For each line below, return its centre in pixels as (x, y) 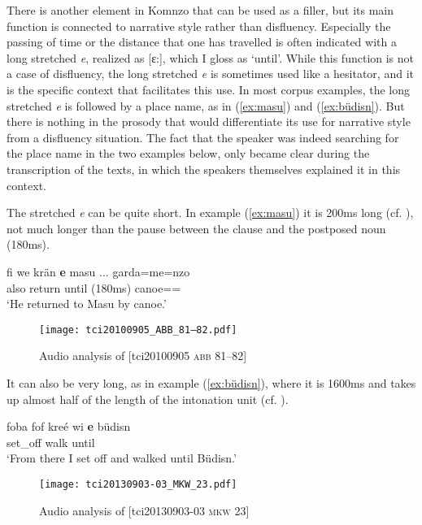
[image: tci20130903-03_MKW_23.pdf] (138, 484)
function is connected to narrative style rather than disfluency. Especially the (199, 26)
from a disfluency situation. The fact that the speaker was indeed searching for (203, 137)
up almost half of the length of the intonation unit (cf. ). (148, 399)
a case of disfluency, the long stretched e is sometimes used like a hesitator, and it (210, 74)
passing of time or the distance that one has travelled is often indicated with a (202, 42)
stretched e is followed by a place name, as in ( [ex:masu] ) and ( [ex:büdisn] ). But (206, 105)
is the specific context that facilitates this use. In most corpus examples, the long (209, 89)
